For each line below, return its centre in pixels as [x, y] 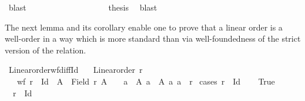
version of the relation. [46, 50]
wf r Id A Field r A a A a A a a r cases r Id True [146, 81]
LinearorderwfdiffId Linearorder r [76, 70]
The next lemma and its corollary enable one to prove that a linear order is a [144, 27]
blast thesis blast [83, 7]
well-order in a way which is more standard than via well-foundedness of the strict [153, 38]
